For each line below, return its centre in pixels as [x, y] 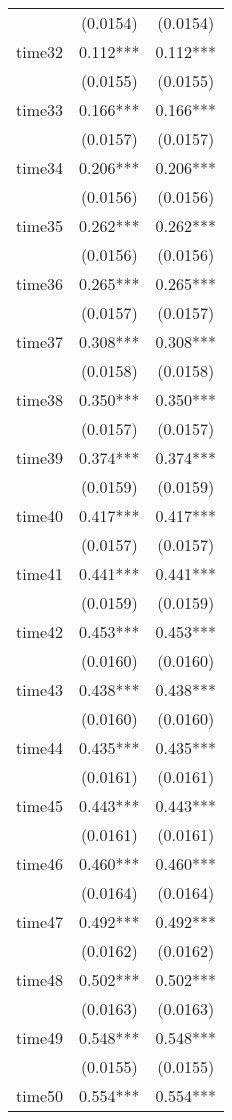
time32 [40, 51]
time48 [40, 979]
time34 [40, 167]
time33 [40, 109]
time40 [40, 515]
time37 [40, 341]
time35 [40, 225]
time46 [40, 863]
